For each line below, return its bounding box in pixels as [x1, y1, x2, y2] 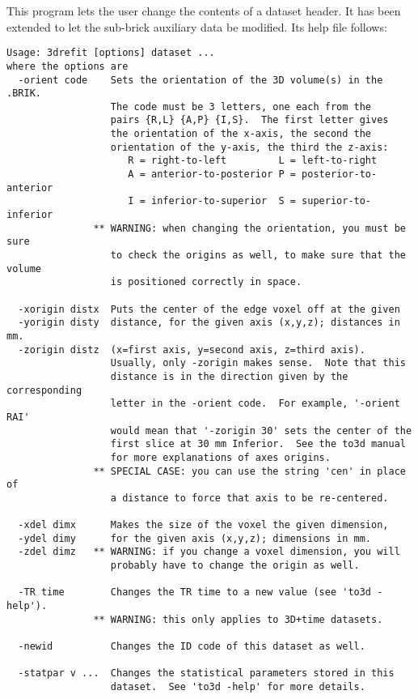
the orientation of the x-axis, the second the [110, 128, 372, 140]
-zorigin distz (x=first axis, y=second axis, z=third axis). [18, 343, 365, 356]
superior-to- [302, 195, 372, 207]
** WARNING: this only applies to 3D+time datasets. [93, 613, 383, 625]
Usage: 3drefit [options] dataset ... [6, 47, 215, 59]
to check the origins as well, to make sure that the [110, 249, 406, 262]
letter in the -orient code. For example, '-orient [110, 398, 400, 410]
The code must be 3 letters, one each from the [110, 100, 372, 113]
